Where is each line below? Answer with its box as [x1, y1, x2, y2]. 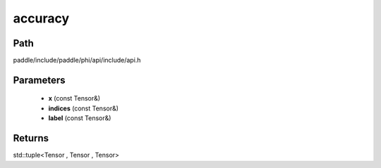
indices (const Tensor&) [48, 104, 119, 112]
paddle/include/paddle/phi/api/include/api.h [13, 56, 141, 65]
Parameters [13, 74, 66, 86]
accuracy [13, 11, 70, 26]
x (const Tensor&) [48, 94, 101, 103]
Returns [13, 132, 49, 144]
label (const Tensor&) [48, 114, 111, 122]
